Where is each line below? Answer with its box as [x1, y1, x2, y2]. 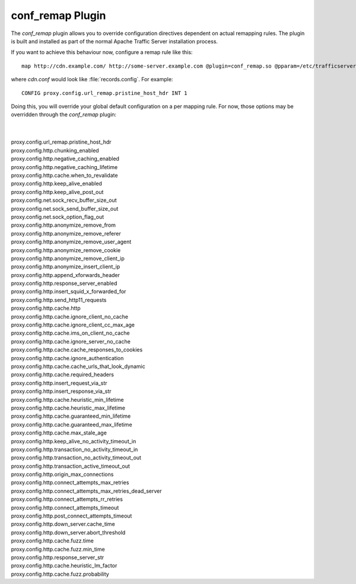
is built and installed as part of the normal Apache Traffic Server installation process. [11, 37, 218, 45]
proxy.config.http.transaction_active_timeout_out [11, 462, 131, 469]
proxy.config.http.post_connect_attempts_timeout [11, 512, 132, 519]
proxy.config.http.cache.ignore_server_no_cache [11, 338, 131, 345]
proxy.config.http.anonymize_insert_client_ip [11, 263, 120, 270]
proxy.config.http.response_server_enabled [11, 280, 117, 287]
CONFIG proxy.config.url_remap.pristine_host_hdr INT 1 [21, 90, 187, 96]
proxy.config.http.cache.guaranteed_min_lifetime [11, 412, 131, 420]
